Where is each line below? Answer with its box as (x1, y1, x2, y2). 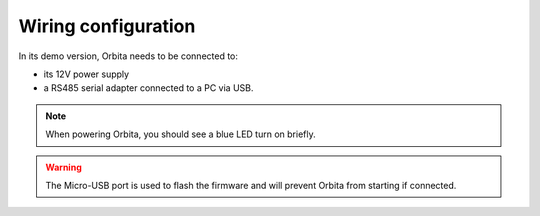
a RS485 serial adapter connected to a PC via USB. (43, 82, 254, 94)
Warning (45, 161, 82, 173)
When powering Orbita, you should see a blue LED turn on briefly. (45, 128, 316, 140)
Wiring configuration (18, 15, 196, 37)
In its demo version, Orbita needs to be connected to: (18, 50, 239, 62)
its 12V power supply (43, 68, 130, 80)
